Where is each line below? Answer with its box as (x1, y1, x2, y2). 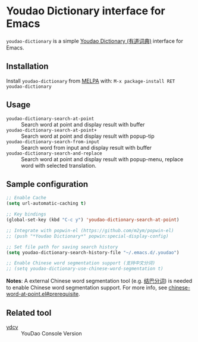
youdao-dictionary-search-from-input (6, 138, 100, 144)
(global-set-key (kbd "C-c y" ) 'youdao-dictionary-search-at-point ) (6, 217, 180, 223)
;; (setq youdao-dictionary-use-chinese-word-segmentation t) (6, 266, 164, 272)
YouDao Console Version (21, 329, 82, 337)
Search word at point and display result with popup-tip (21, 133, 155, 140)
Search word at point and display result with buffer (21, 121, 145, 128)
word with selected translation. (21, 162, 97, 169)
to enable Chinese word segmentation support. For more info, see (6, 284, 168, 291)
